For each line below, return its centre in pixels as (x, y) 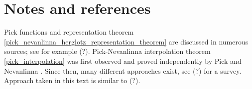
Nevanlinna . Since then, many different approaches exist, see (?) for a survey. (123, 70)
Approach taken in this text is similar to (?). (72, 80)
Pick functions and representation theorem (69, 32)
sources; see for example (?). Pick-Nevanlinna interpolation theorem (107, 51)
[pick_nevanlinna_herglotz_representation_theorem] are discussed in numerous (126, 41)
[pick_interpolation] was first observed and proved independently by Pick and (123, 61)
